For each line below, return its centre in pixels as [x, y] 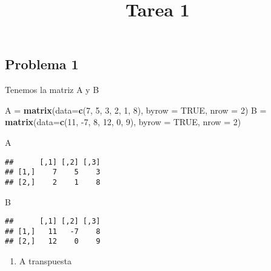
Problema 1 [42, 64]
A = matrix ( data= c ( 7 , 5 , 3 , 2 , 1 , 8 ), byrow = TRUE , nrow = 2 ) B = [136, 110]
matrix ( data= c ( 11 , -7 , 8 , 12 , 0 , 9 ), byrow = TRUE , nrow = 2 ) [123, 122]
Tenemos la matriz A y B [52, 90]
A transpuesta [45, 261]
